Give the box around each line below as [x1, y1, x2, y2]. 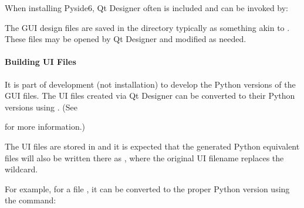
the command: [5, 194, 56, 206]
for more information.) [5, 120, 86, 133]
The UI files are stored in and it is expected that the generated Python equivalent [5, 140, 300, 152]
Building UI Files [5, 56, 76, 68]
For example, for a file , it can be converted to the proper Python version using [5, 182, 290, 195]
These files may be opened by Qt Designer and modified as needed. [5, 33, 246, 45]
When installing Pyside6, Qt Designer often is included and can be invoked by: [5, 2, 288, 13]
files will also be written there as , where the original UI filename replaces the [5, 151, 284, 164]
